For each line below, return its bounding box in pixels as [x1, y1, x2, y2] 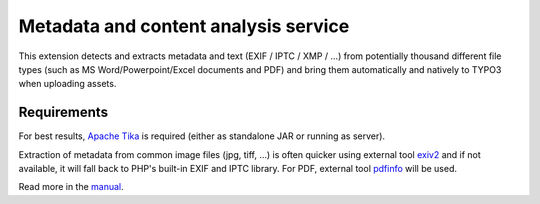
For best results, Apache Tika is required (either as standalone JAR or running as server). [18, 130, 385, 142]
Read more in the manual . [18, 181, 124, 193]
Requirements [18, 104, 109, 121]
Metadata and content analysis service [18, 15, 350, 37]
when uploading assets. [18, 78, 117, 90]
